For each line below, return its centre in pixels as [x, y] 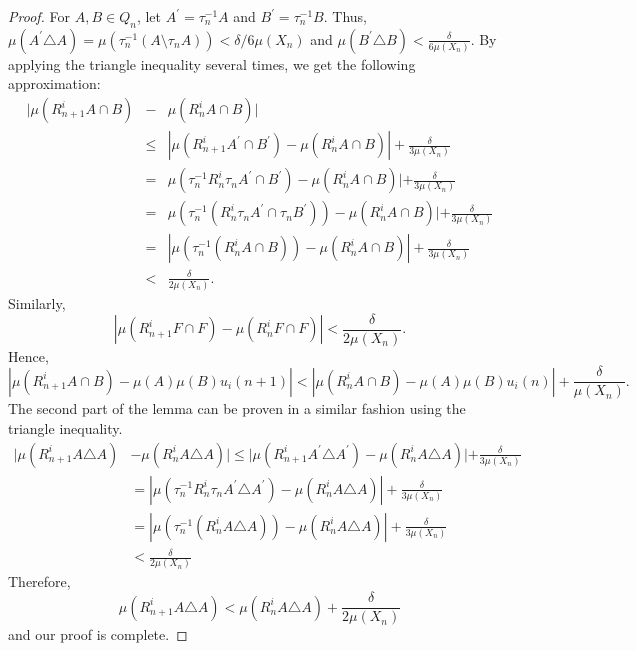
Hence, [28, 355]
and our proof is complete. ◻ [98, 634]
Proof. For [39, 16]
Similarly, [37, 303]
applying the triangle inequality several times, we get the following [212, 63]
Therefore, [39, 581]
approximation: [54, 83]
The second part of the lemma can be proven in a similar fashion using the [237, 408]
